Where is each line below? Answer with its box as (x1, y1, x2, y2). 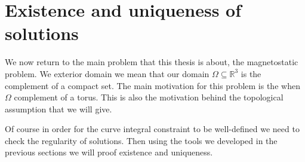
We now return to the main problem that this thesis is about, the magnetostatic (5, 56, 298, 68)
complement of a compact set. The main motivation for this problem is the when (5, 79, 300, 91)
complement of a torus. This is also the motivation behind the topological (14, 91, 284, 103)
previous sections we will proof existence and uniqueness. (5, 146, 213, 158)
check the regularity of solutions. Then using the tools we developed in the (5, 134, 278, 146)
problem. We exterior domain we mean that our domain (5, 67, 210, 80)
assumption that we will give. (5, 102, 112, 115)
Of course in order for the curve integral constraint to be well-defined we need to (5, 123, 300, 135)
